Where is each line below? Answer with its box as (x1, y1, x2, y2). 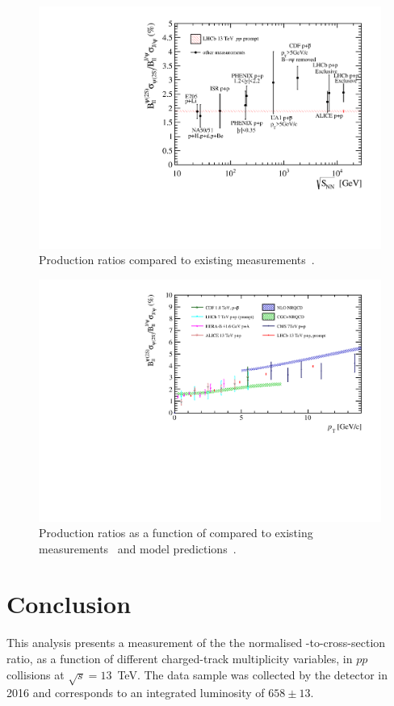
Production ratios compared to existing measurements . (39, 251, 315, 268)
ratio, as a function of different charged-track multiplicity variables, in (6, 650, 353, 666)
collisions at (6, 666, 65, 683)
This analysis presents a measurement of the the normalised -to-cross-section (6, 634, 386, 651)
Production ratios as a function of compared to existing (39, 524, 313, 541)
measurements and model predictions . (39, 540, 237, 557)
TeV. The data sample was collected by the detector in (117, 666, 388, 683)
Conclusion (6, 587, 132, 620)
